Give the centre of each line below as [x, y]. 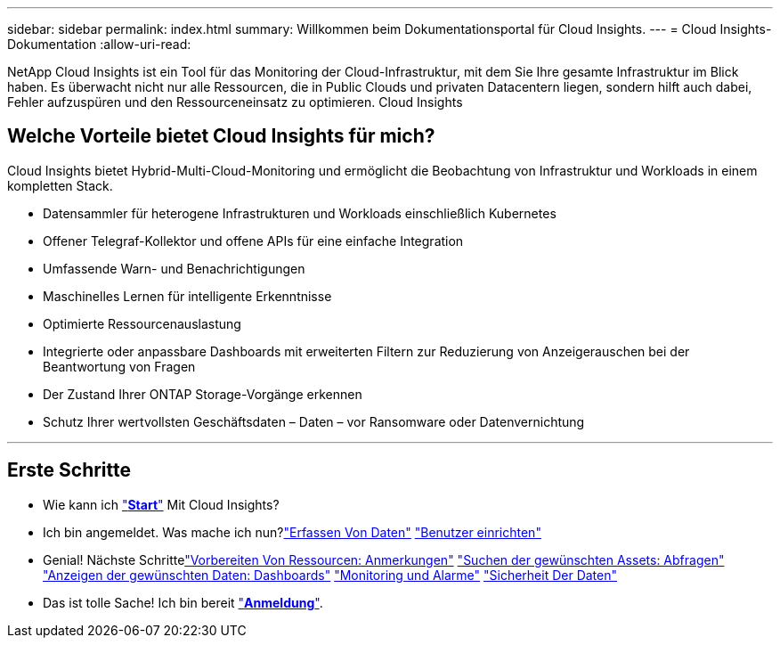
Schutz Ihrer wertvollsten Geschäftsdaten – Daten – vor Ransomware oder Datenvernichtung [314, 421]
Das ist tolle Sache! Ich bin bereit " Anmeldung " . [183, 602]
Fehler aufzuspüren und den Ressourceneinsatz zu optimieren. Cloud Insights [235, 102]
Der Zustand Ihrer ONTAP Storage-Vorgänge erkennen [203, 394]
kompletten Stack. [60, 185]
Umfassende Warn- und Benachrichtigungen [174, 268]
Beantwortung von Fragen [119, 366]
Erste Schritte [69, 470]
